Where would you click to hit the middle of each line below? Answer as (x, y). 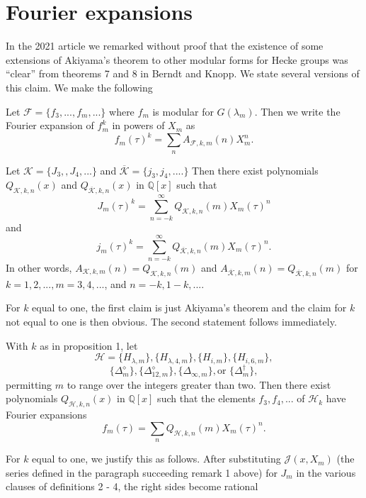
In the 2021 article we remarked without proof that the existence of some (165, 46)
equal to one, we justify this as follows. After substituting (156, 459)
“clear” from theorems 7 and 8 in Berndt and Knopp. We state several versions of (183, 73)
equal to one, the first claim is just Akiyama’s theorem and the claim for (189, 308)
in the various (326, 472)
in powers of (138, 125)
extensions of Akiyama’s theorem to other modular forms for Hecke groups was (177, 59)
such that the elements (206, 398)
